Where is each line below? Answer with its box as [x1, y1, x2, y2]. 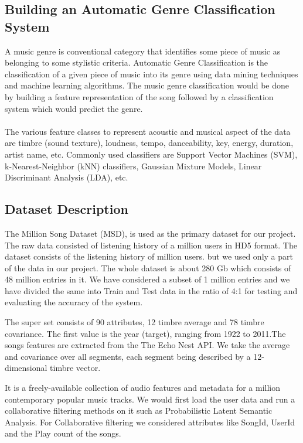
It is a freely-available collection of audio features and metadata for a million [5, 381, 281, 394]
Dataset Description [5, 200, 128, 218]
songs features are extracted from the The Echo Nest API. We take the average [5, 339, 290, 351]
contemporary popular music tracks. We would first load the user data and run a [5, 393, 295, 405]
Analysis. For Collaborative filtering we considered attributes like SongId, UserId [5, 415, 295, 428]
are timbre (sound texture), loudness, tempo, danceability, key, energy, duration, [5, 137, 294, 149]
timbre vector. [50, 362, 101, 374]
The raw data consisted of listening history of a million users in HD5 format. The [5, 238, 297, 251]
